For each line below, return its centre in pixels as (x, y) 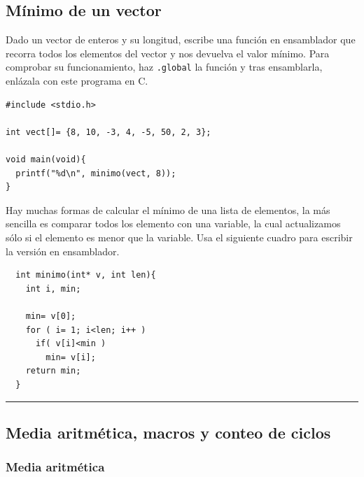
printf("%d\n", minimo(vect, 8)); (96, 173)
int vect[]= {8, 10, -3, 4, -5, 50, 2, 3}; (108, 132)
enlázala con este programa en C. (77, 81)
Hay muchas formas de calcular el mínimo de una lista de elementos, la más (168, 209)
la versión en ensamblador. (63, 251)
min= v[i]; (71, 357)
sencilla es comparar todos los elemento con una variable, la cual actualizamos (173, 223)
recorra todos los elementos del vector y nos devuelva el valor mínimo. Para (168, 53)
